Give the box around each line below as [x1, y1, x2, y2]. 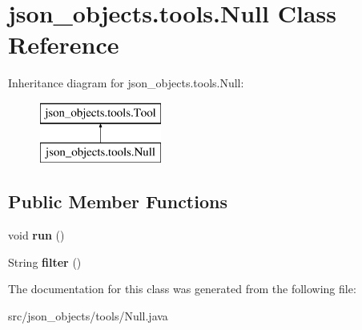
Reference [8, 28, 119, 61]
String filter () [8, 253, 82, 270]
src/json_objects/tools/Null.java [8, 308, 168, 324]
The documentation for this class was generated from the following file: [8, 280, 356, 297]
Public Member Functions [8, 189, 227, 214]
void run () [8, 227, 65, 243]
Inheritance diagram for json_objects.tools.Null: [8, 74, 244, 91]
